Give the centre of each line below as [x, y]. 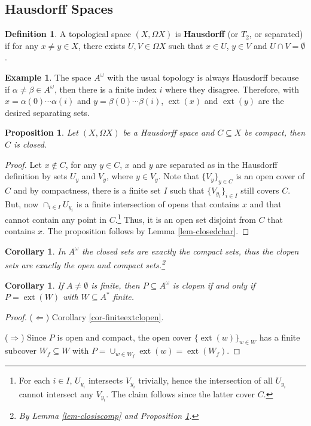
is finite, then [115, 285]
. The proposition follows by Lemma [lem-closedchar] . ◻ [146, 231]
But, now [22, 203]
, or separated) [276, 34]
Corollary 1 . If [34, 285]
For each [34, 380]
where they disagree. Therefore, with [232, 89]
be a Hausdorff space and [169, 132]
